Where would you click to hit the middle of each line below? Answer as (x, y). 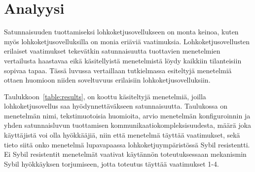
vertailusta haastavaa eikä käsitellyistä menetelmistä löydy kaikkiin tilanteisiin (123, 60)
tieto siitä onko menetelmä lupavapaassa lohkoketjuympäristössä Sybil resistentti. (127, 144)
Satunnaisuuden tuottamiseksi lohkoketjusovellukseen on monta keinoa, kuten (121, 32)
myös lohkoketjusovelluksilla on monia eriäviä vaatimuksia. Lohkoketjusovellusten (127, 41)
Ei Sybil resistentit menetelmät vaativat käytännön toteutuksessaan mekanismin (125, 154)
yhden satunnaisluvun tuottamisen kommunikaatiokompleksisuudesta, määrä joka (128, 125)
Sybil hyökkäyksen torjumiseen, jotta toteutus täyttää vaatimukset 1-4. (111, 163)
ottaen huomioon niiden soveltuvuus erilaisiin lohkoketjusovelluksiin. (107, 80)
